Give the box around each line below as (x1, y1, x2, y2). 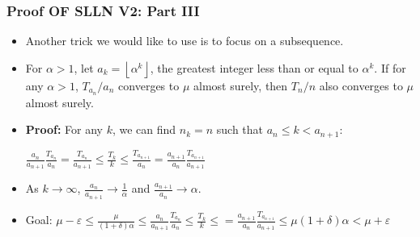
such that (216, 121, 264, 138)
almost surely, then (193, 77, 288, 94)
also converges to (319, 77, 403, 94)
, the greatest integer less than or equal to (150, 59, 358, 76)
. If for (374, 59, 406, 76)
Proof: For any (25, 121, 103, 138)
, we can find (112, 121, 176, 138)
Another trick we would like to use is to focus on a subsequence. (25, 32, 344, 49)
